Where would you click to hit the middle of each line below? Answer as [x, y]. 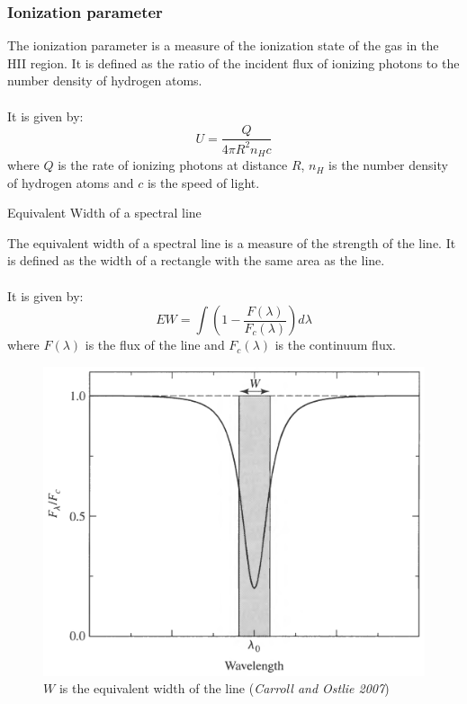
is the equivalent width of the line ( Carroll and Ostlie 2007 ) [224, 688]
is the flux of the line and [155, 345]
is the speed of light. [203, 182]
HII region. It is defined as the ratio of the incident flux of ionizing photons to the [233, 62]
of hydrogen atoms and [71, 182]
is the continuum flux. [335, 345]
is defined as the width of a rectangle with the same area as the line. [196, 260]
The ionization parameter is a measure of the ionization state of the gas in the [223, 45]
